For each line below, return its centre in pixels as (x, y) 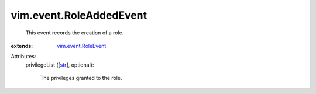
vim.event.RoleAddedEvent (79, 15)
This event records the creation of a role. (75, 33)
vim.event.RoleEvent (82, 46)
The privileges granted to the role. (81, 78)
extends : (22, 46)
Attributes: (23, 57)
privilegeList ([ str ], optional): (60, 65)
